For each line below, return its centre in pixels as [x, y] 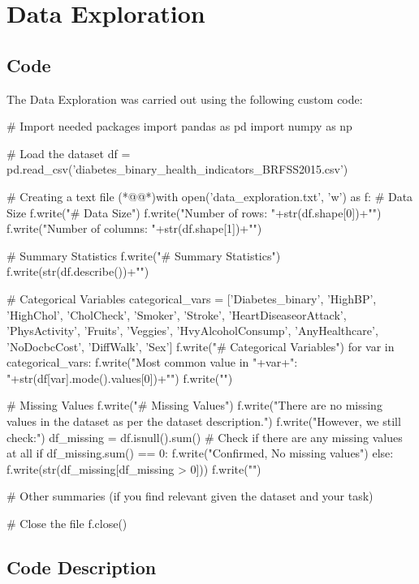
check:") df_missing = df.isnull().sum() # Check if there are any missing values [205, 437]
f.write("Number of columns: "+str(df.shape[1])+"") [134, 228]
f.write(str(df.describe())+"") [78, 271]
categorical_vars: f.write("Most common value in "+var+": [152, 362]
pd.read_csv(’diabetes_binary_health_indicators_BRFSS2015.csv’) [177, 169]
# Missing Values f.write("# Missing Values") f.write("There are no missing [194, 405]
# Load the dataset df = [69, 153]
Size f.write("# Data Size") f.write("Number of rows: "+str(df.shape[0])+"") [194, 212]
